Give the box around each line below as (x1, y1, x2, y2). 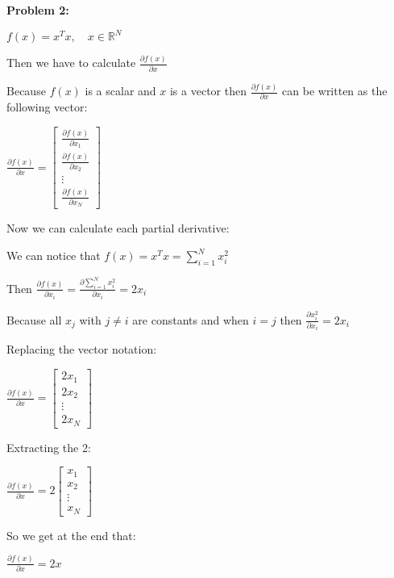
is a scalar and (85, 82, 156, 99)
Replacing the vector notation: (6, 341, 157, 358)
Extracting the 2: (6, 438, 91, 455)
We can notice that (6, 247, 101, 264)
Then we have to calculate (6, 54, 136, 71)
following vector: (6, 98, 88, 115)
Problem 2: (6, 2, 69, 18)
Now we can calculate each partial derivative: (6, 220, 230, 237)
